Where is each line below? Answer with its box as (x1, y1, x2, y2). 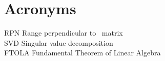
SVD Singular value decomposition (4, 37, 113, 48)
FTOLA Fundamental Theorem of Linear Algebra (4, 47, 161, 58)
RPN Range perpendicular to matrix (4, 27, 123, 38)
